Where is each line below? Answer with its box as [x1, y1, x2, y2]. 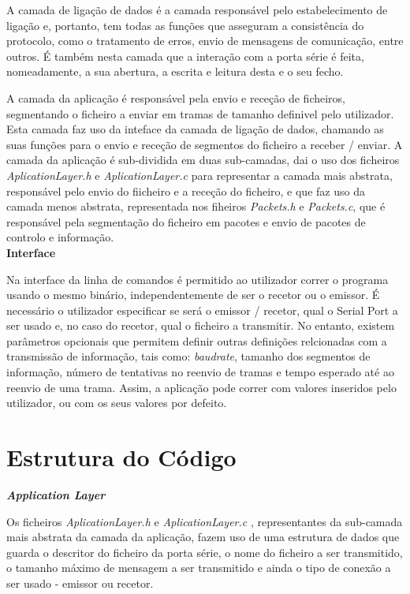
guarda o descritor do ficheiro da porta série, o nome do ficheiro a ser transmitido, [6, 544, 403, 560]
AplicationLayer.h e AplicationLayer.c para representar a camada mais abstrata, [6, 166, 393, 183]
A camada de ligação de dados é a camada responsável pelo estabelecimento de [6, 2, 388, 17]
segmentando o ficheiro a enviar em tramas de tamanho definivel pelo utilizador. [6, 105, 394, 121]
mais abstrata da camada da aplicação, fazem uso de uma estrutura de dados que [6, 529, 400, 545]
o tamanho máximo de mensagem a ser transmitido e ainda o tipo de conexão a [6, 559, 391, 576]
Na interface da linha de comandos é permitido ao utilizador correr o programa [6, 271, 389, 287]
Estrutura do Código [6, 441, 237, 473]
